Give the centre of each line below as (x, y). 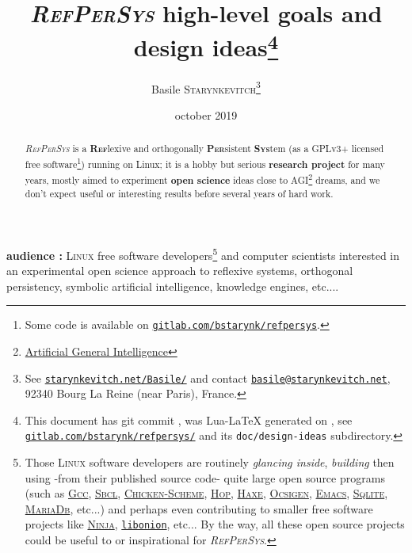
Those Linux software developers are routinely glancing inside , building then (210, 462)
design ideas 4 (206, 46)
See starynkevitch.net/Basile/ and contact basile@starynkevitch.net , (208, 378)
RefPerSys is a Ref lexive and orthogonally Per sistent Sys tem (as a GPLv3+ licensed (204, 149)
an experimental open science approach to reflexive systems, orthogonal (180, 271)
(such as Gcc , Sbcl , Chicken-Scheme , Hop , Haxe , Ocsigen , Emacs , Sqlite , (206, 493)
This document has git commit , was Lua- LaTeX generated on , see (189, 420)
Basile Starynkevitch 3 (206, 87)
